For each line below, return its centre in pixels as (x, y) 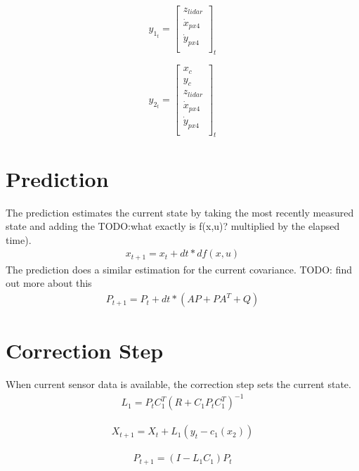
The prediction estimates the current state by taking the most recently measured (180, 212)
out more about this (49, 283)
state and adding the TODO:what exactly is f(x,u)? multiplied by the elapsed (173, 226)
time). (19, 239)
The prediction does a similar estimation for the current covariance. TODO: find (179, 269)
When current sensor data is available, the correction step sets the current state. (178, 384)
